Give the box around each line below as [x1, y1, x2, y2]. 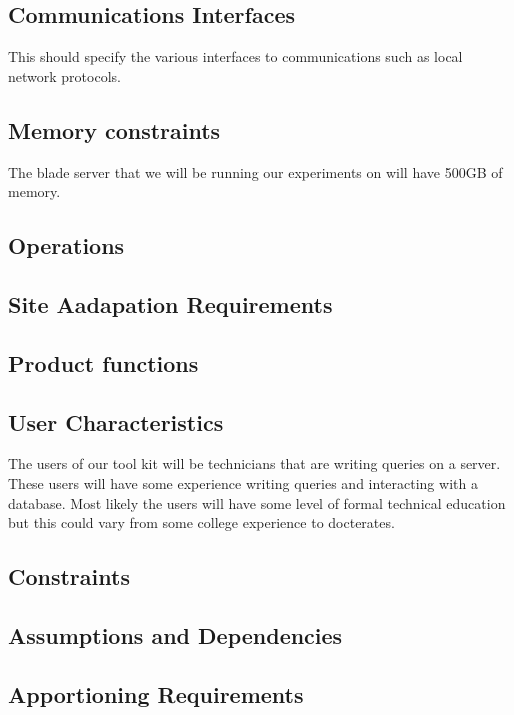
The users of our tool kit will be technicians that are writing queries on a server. [8, 453, 501, 474]
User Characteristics [8, 406, 224, 437]
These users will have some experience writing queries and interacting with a [8, 472, 478, 493]
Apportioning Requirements [8, 678, 304, 709]
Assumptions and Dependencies [8, 619, 343, 650]
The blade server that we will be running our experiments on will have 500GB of [8, 161, 503, 182]
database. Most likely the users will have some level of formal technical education [8, 492, 506, 513]
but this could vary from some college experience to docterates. [8, 512, 395, 533]
